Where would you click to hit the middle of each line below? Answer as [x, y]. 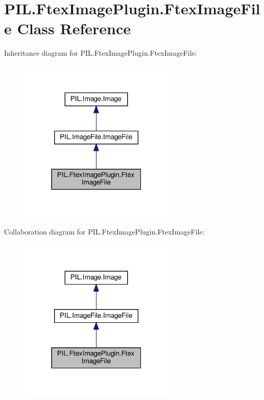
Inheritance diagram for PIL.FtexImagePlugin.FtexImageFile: [101, 53]
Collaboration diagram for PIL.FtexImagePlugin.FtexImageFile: [104, 231]
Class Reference [74, 28]
